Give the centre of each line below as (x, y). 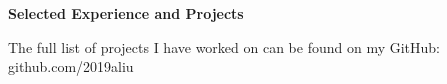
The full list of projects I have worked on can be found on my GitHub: (224, 46)
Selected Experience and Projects (126, 13)
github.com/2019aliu (71, 66)
